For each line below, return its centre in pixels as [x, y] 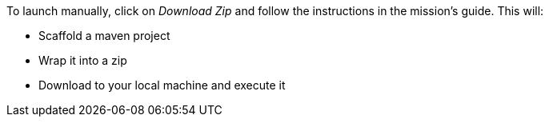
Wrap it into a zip [83, 60]
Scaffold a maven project [104, 36]
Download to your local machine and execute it [162, 85]
